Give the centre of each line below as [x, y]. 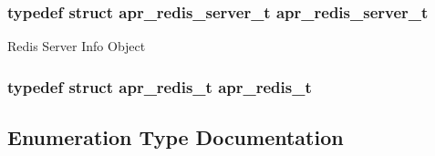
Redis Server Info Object [77, 46]
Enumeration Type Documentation [176, 137]
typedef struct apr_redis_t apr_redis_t [160, 86]
